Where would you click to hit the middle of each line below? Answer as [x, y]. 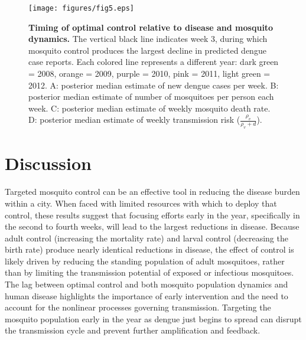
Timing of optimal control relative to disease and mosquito [151, 27]
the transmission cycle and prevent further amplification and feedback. [133, 330]
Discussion [48, 163]
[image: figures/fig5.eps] [81, 8]
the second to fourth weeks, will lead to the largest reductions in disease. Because [152, 226]
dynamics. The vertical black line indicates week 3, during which [148, 39]
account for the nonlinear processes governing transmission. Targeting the [138, 307]
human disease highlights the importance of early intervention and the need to [147, 295]
